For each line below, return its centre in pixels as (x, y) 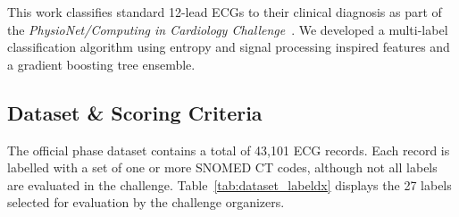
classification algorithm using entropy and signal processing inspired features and (229, 47)
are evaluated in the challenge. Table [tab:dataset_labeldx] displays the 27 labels (229, 184)
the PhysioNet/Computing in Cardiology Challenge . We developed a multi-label (228, 29)
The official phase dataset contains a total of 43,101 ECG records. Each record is (229, 150)
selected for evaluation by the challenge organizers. (146, 202)
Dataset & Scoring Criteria (135, 112)
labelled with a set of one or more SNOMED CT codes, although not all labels (222, 167)
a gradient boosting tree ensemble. (101, 64)
